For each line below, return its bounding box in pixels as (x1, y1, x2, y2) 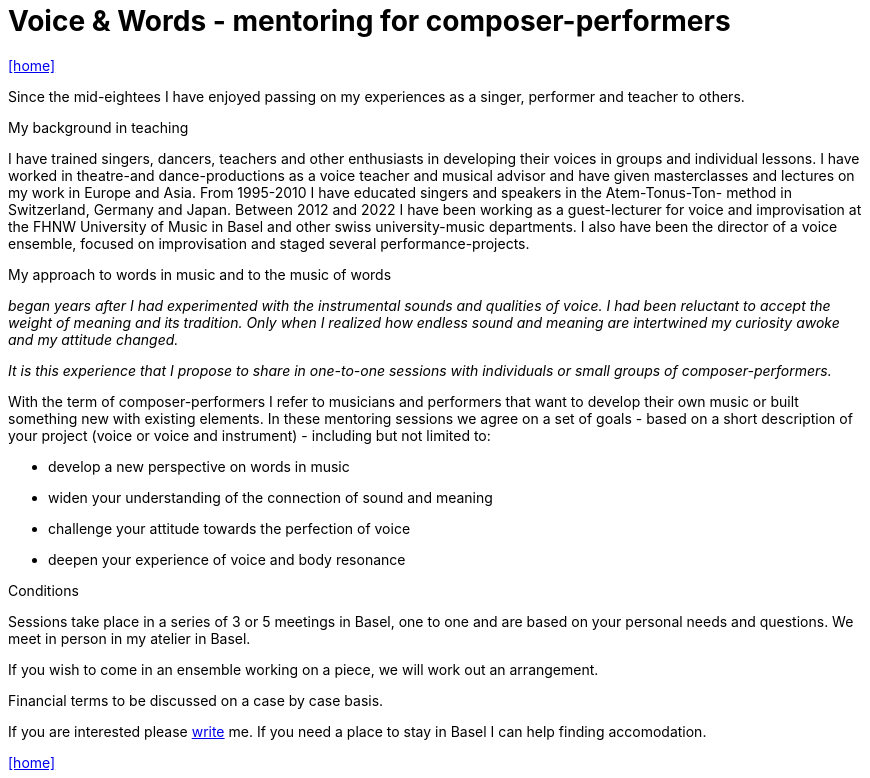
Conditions (8, 581, 79, 599)
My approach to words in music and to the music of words (8, 265, 392, 283)
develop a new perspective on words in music (48, 457, 350, 475)
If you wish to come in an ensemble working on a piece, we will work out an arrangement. (8, 660, 599, 678)
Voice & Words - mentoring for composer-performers (8, 4, 731, 38)
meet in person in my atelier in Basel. (8, 629, 251, 647)
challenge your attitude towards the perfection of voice (48, 519, 411, 537)
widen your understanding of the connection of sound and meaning (48, 488, 493, 506)
